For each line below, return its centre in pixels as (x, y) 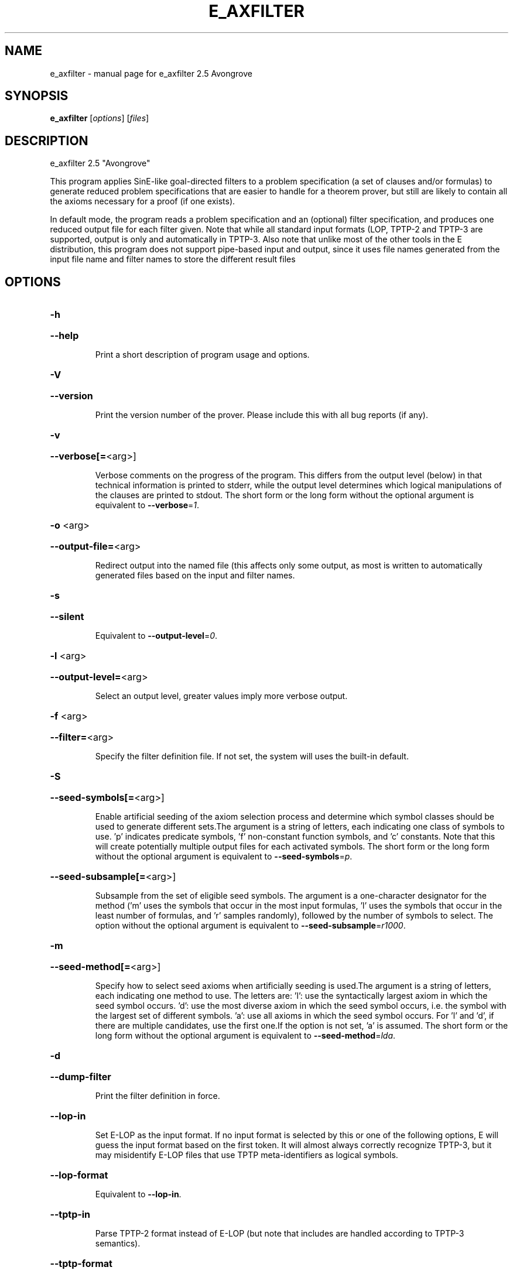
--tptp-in (70, 1215)
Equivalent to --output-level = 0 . (156, 636)
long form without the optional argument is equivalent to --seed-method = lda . (245, 1036)
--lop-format (79, 1175)
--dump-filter (81, 1077)
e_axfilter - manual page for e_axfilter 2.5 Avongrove (151, 73)
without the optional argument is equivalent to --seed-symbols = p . (224, 857)
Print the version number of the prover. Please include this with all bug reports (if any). (261, 415)
